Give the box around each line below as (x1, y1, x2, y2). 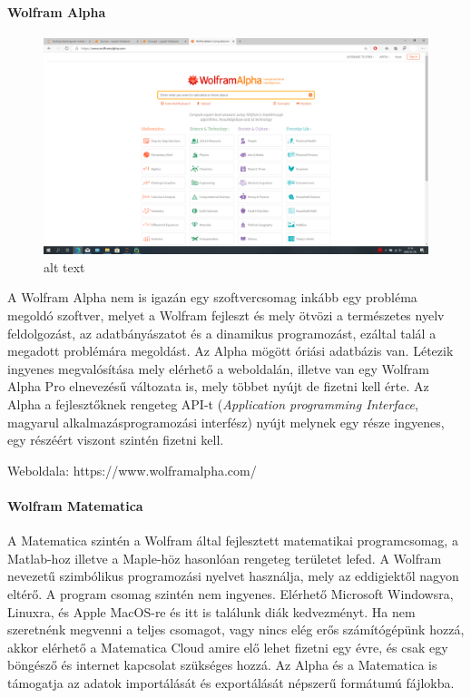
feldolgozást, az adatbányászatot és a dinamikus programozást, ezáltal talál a (7, 323, 437, 342)
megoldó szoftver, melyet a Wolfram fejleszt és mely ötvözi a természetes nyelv (7, 306, 445, 325)
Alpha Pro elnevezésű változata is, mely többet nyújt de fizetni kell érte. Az (7, 377, 429, 396)
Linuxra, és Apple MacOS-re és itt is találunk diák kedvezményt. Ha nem (7, 602, 416, 621)
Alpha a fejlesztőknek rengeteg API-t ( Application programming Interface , (7, 395, 418, 414)
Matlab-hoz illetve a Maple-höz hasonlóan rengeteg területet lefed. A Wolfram (7, 548, 442, 567)
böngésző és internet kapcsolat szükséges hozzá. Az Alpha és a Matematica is (7, 655, 437, 674)
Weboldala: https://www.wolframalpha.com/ (7, 460, 257, 479)
